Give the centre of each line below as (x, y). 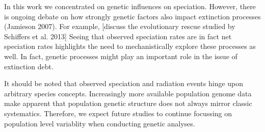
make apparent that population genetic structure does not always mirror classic (128, 103)
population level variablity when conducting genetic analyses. (100, 123)
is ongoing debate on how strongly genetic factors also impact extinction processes (132, 16)
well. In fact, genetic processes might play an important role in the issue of (121, 56)
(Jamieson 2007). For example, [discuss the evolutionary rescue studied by (120, 26)
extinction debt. (29, 66)
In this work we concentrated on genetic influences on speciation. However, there (130, 6)
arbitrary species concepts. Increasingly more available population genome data (128, 93)
